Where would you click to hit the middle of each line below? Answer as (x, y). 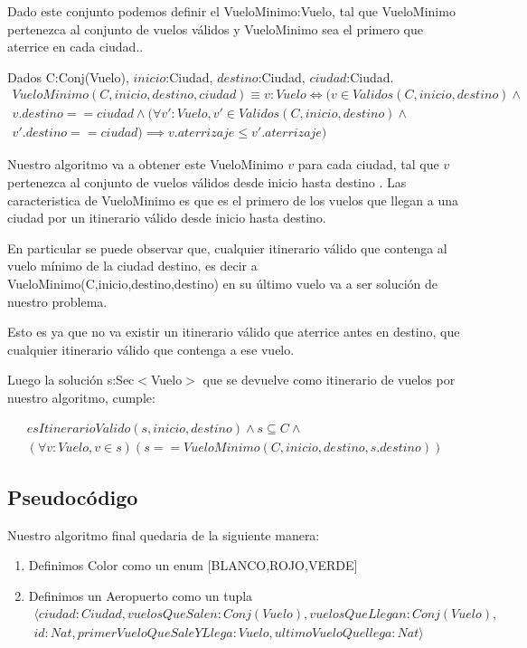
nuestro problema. (57, 301)
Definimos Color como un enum (116, 565)
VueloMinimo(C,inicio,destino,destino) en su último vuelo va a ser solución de (223, 284)
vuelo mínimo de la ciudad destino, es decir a (132, 266)
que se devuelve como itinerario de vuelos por (329, 380)
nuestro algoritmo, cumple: (81, 397)
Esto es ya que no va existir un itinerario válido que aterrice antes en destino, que (234, 332)
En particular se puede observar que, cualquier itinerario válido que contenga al (227, 248)
